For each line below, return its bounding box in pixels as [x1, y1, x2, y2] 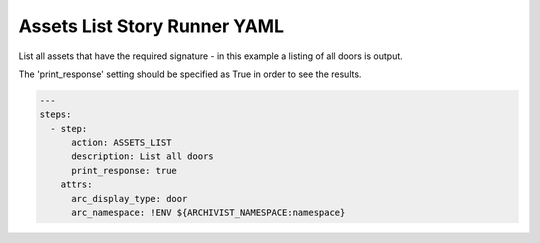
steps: [39, 109, 72, 120]
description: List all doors [71, 151, 214, 162]
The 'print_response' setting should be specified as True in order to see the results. [18, 68, 362, 80]
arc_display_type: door [71, 193, 188, 204]
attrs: [60, 179, 93, 190]
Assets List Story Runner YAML [18, 15, 285, 37]
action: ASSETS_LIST [71, 137, 172, 149]
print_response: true [71, 165, 177, 176]
